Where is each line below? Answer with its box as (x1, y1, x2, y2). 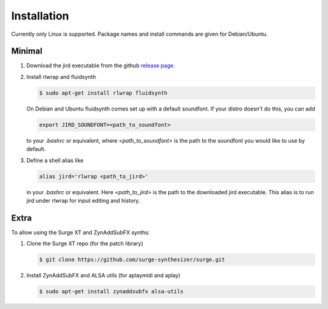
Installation (11, 9, 69, 22)
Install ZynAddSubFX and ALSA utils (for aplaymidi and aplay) (26, 272, 181, 279)
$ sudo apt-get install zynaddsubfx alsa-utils (39, 288, 183, 295)
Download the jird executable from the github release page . (26, 62, 176, 69)
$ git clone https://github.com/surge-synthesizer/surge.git (39, 256, 225, 263)
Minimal (11, 46, 43, 56)
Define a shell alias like (26, 157, 84, 164)
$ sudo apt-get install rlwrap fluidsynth (39, 89, 168, 97)
